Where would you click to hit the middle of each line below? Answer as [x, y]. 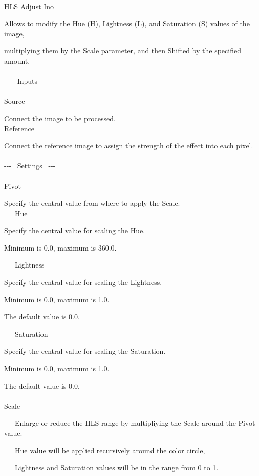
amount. [17, 60]
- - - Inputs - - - [27, 81]
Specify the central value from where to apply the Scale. [92, 203]
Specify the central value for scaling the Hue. [75, 230]
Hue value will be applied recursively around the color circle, [110, 450]
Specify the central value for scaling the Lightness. [83, 282]
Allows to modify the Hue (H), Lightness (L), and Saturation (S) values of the [127, 23]
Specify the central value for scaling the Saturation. [85, 351]
